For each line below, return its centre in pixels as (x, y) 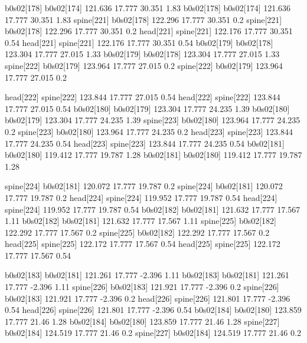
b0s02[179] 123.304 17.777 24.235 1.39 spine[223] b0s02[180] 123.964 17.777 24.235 (153, 120)
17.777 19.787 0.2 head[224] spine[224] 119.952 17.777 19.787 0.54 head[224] (141, 197)
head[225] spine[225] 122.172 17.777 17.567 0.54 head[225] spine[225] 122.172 (143, 244)
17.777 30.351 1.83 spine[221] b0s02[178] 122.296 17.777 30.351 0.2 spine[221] (143, 19)
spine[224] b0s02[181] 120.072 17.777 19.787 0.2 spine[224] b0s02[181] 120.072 (144, 186)
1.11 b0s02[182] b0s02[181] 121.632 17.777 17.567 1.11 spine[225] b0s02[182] (141, 221)
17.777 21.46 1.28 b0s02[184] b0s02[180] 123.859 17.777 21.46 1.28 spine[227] (142, 321)
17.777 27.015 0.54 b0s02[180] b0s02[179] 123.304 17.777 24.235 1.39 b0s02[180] (147, 108)
